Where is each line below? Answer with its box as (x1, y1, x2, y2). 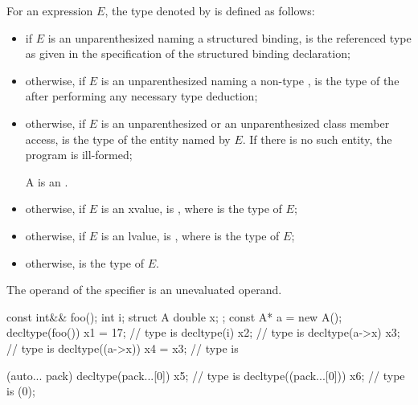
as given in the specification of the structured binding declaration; (25, 45, 350, 62)
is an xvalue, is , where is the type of (100, 200, 282, 217)
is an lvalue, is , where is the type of (100, 227, 280, 243)
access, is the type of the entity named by (25, 130, 231, 147)
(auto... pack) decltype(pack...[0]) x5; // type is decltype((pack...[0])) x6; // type (6, 366, 405, 383)
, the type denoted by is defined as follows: (104, 2, 315, 18)
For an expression (6, 2, 93, 18)
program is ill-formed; (25, 146, 133, 163)
